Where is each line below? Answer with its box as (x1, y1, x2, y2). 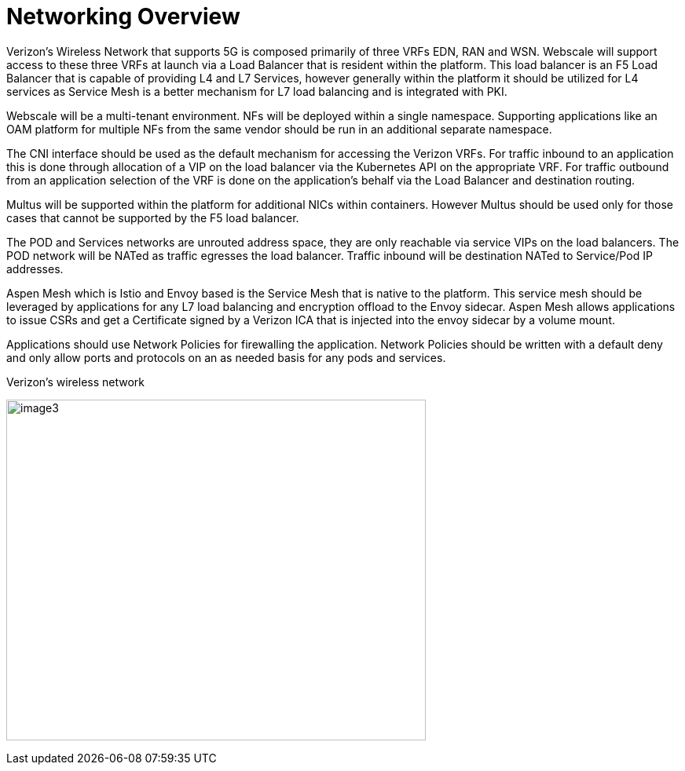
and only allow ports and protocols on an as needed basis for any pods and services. (6, 350, 446, 364)
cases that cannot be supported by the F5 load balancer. (6, 210, 299, 225)
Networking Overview (6, 3, 240, 30)
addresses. (6, 261, 64, 276)
